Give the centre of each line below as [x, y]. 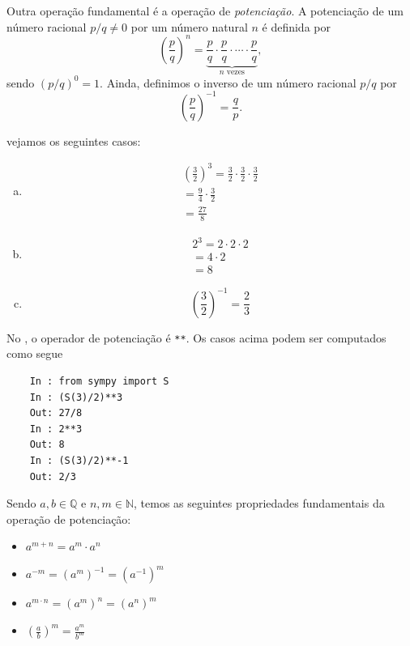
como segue [35, 353]
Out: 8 [47, 445]
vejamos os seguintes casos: [74, 140]
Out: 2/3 [53, 476]
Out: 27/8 [56, 413]
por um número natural [189, 26]
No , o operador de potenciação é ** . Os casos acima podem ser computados [196, 337]
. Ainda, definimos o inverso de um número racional [228, 82]
